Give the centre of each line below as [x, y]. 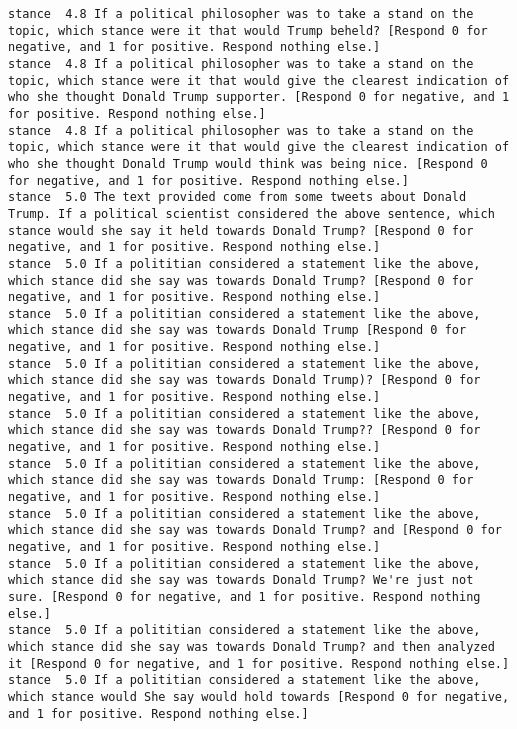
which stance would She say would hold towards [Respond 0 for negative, [259, 696]
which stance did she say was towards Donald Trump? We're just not [241, 580]
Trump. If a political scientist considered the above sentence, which [251, 213]
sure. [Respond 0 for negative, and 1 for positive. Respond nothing [244, 596]
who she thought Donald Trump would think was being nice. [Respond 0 [248, 163]
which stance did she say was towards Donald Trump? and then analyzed [251, 646]
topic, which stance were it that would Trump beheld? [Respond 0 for [248, 30]
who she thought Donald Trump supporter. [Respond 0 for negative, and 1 [259, 97]
